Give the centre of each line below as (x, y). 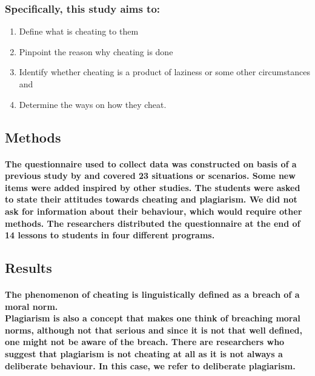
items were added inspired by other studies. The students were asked (153, 187)
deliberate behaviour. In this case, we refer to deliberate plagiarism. (150, 365)
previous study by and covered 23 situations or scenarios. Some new (150, 176)
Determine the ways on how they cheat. (93, 104)
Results (28, 268)
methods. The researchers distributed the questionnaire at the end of (153, 223)
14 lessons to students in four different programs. (110, 235)
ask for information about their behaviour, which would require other (154, 211)
